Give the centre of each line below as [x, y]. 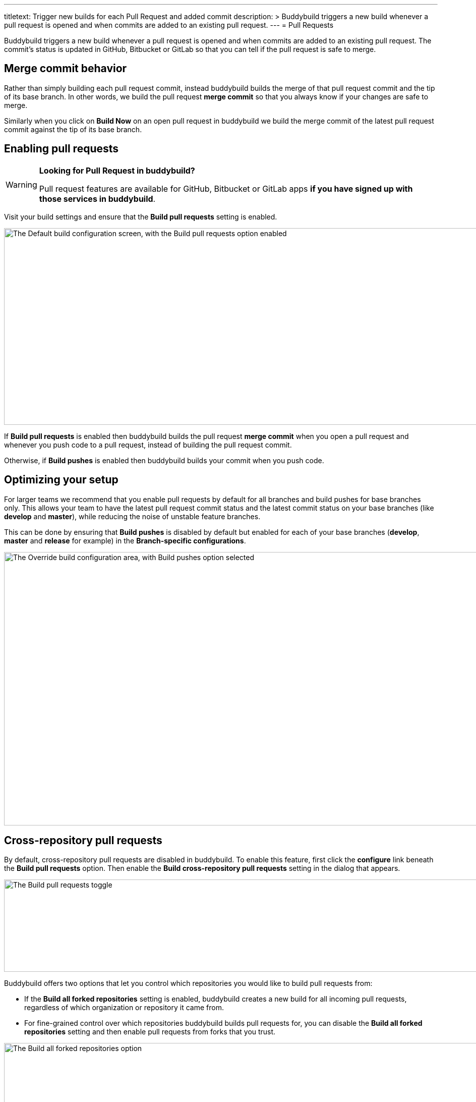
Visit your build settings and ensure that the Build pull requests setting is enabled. [141, 216]
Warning [21, 184]
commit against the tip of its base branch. [73, 129]
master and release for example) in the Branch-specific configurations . [125, 540]
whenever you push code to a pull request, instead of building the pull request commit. [148, 445]
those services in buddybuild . [97, 199]
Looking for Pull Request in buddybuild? [117, 170]
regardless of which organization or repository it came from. [124, 1008]
